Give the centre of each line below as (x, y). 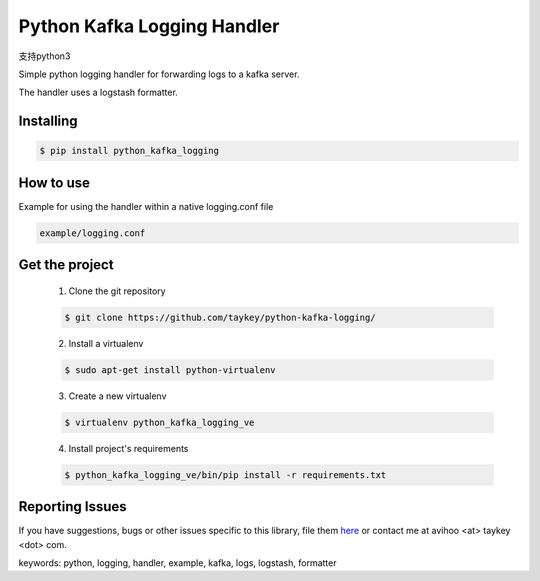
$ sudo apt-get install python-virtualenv (170, 369)
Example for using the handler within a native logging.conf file (146, 206)
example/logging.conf (92, 233)
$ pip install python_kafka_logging (129, 151)
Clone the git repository (117, 291)
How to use (54, 182)
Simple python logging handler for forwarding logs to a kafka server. (159, 74)
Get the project (66, 265)
